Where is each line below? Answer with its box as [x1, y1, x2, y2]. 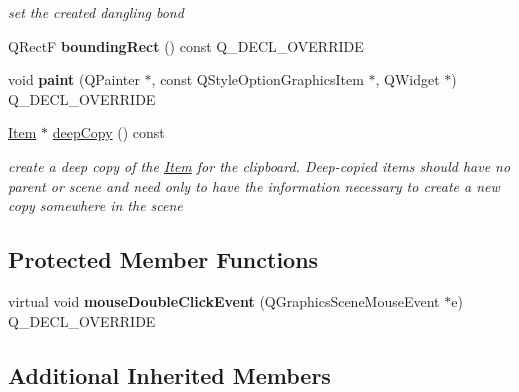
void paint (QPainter [8, 69, 140, 90]
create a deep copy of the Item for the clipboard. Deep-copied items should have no [8, 155, 511, 176]
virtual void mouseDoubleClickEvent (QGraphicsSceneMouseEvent [8, 290, 440, 311]
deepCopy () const [52, 122, 165, 143]
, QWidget [375, 69, 440, 90]
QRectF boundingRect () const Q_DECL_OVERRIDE [8, 35, 364, 56]
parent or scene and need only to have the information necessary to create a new [8, 175, 500, 196]
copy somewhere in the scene [8, 195, 183, 216]
